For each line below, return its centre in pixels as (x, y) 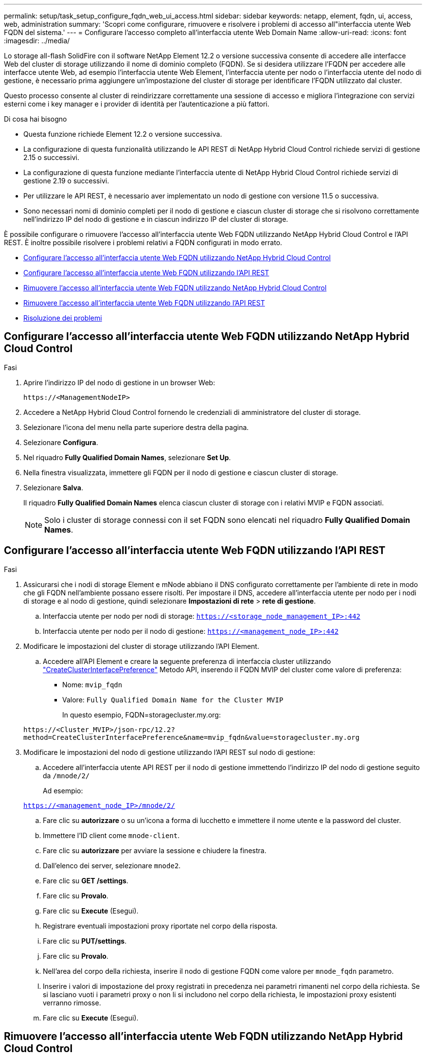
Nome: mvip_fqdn (92, 684)
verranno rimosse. (72, 1002)
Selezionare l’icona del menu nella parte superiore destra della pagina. (136, 427)
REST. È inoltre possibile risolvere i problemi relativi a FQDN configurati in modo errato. (143, 242)
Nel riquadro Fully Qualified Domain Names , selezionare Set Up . (127, 457)
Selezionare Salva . (53, 487)
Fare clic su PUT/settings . (85, 941)
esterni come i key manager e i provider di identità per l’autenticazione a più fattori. (137, 104)
